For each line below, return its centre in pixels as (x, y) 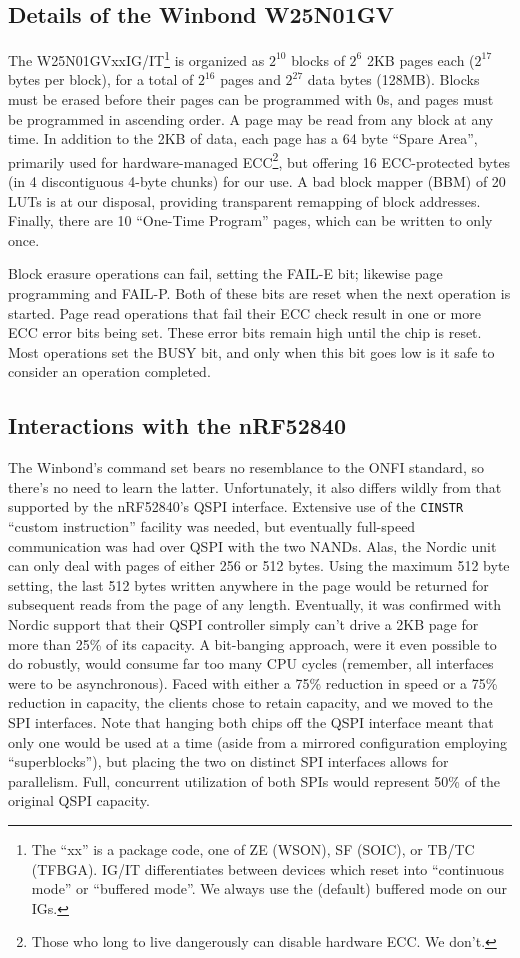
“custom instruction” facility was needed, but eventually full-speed (212, 526)
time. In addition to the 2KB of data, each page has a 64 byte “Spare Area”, (243, 138)
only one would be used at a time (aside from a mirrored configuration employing (257, 741)
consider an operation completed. (109, 371)
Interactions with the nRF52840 (177, 425)
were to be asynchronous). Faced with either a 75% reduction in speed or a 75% (253, 682)
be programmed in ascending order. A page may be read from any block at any (251, 118)
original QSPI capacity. (79, 800)
